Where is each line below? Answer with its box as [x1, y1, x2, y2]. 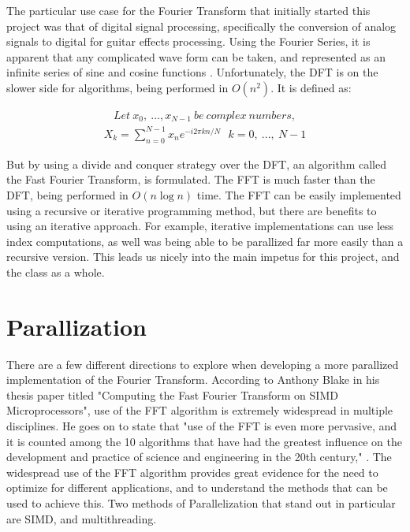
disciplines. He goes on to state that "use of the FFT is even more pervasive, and [6, 418, 397, 434]
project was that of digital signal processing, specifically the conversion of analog [6, 17, 397, 34]
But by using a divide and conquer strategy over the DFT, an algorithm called [6, 155, 386, 172]
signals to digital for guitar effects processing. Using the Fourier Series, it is [6, 33, 371, 50]
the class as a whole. [6, 263, 105, 280]
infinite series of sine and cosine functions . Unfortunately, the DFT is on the [6, 64, 378, 80]
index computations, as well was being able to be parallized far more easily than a [6, 233, 404, 249]
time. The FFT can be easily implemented [196, 186, 401, 203]
